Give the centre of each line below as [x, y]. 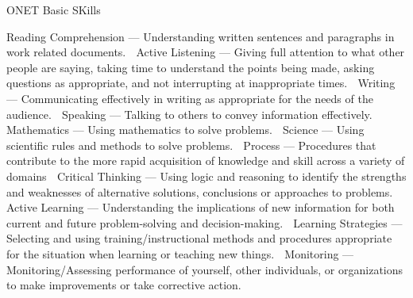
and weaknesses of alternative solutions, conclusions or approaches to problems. [200, 191]
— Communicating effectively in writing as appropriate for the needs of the [190, 98]
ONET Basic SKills [54, 10]
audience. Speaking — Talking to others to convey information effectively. [189, 114]
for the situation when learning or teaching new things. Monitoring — [180, 253]
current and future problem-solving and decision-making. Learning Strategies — [205, 222]
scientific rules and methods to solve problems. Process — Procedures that [191, 145]
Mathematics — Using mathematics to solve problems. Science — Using [185, 130]
